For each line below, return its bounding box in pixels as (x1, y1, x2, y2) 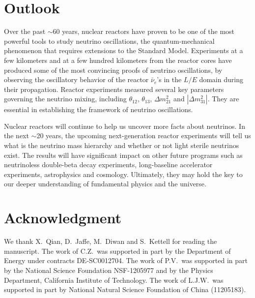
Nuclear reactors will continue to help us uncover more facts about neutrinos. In (4, 120, 245, 131)
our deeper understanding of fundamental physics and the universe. (4, 179, 206, 189)
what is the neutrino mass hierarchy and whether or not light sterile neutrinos (4, 140, 239, 150)
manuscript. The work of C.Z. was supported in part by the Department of (4, 245, 231, 256)
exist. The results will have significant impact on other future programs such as (4, 149, 243, 160)
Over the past (4, 26, 46, 36)
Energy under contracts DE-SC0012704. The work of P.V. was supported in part (4, 255, 248, 266)
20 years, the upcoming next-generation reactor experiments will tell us (36, 130, 251, 141)
